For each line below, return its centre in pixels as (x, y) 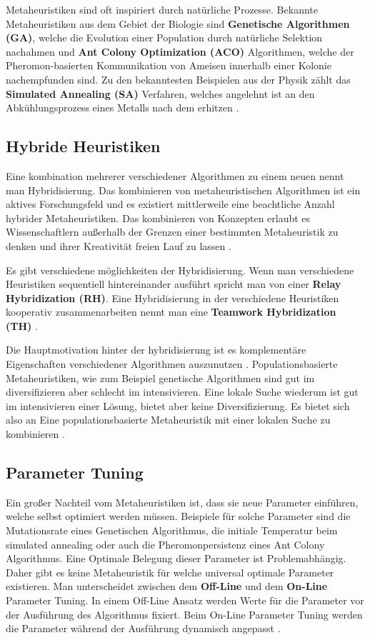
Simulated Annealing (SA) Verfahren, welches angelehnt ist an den (160, 93)
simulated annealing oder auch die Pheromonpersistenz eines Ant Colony (165, 544)
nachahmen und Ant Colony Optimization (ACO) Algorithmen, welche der (180, 51)
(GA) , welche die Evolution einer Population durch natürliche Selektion (164, 37)
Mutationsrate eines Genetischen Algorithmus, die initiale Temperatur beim (172, 530)
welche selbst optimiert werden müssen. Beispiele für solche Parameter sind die (178, 516)
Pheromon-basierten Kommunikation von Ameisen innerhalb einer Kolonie (169, 65)
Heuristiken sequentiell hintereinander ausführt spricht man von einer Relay (174, 284)
